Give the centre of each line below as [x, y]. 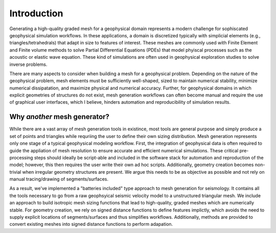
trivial [15, 172]
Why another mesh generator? [60, 117]
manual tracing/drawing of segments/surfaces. [59, 179]
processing [21, 157]
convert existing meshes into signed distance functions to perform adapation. [91, 224]
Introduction [36, 13]
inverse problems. [28, 64]
